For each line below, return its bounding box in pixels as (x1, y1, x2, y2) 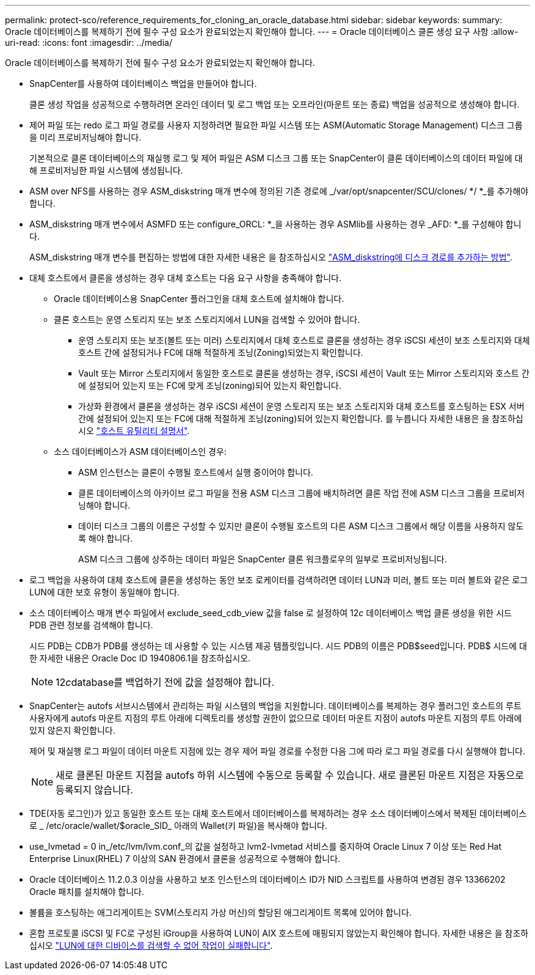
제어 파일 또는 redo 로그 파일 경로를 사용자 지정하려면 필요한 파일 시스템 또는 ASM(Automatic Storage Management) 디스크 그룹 (29, 120, 523, 130)
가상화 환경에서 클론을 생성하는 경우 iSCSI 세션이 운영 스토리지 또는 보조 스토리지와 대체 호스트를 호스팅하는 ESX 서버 (78, 401, 525, 411)
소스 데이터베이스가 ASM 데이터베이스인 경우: (54, 446, 227, 457)
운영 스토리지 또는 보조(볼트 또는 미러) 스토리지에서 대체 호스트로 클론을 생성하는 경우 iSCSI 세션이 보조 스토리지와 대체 (78, 335, 530, 345)
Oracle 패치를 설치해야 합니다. (29, 886, 145, 897)
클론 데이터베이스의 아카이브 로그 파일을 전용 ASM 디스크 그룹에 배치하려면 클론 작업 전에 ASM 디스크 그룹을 (78, 488, 491, 498)
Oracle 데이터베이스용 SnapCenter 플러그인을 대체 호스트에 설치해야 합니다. (54, 293, 344, 304)
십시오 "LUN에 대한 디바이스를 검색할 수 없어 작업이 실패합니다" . (29, 940, 273, 951)
